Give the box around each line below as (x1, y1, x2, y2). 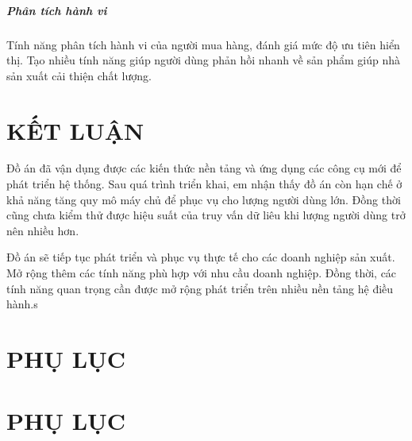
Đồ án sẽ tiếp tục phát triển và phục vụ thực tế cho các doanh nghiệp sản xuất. (6, 249, 395, 265)
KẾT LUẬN (6, 114, 144, 146)
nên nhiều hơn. (6, 222, 79, 238)
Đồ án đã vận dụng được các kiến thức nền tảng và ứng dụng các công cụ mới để (6, 160, 402, 176)
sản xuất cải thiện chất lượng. (6, 67, 152, 83)
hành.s (6, 296, 38, 312)
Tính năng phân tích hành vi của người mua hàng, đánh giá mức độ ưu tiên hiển (6, 36, 400, 52)
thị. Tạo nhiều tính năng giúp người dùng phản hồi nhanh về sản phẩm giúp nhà (6, 52, 401, 68)
